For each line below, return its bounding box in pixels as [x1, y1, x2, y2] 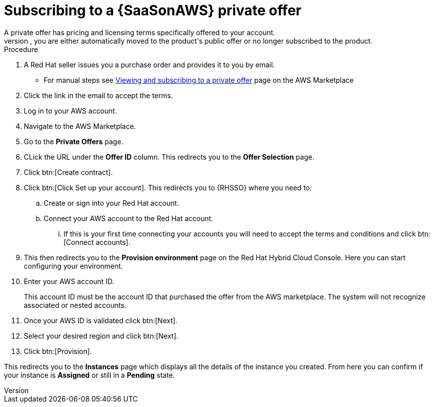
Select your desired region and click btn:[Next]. [24, 331, 179, 340]
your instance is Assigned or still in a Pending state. [4, 370, 175, 379]
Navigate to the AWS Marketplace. [24, 121, 136, 130]
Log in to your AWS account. [24, 106, 117, 115]
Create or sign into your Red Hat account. [44, 198, 179, 207]
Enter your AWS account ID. [24, 277, 115, 286]
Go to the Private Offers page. [24, 137, 124, 146]
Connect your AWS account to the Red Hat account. [44, 214, 213, 223]
